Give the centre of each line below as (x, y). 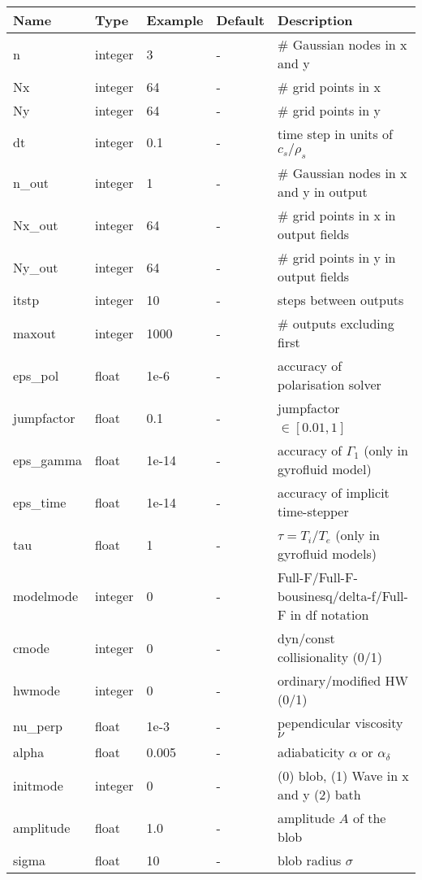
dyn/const (306, 638)
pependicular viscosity (340, 723)
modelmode (46, 596)
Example (175, 20)
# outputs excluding (336, 324)
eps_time (40, 502)
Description (315, 20)
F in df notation (323, 615)
